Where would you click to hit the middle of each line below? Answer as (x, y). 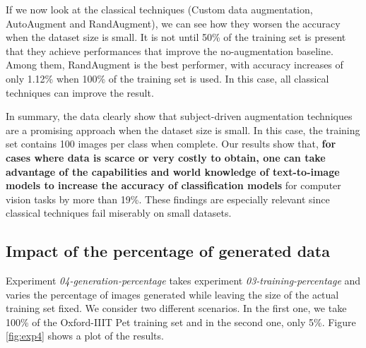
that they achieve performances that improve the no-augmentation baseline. (170, 50)
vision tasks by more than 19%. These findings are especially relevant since (168, 199)
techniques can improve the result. (80, 92)
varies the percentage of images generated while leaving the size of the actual (172, 294)
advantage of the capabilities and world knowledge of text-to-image (173, 171)
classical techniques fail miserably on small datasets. (119, 213)
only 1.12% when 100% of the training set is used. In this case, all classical (167, 78)
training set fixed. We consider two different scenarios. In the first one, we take (176, 308)
